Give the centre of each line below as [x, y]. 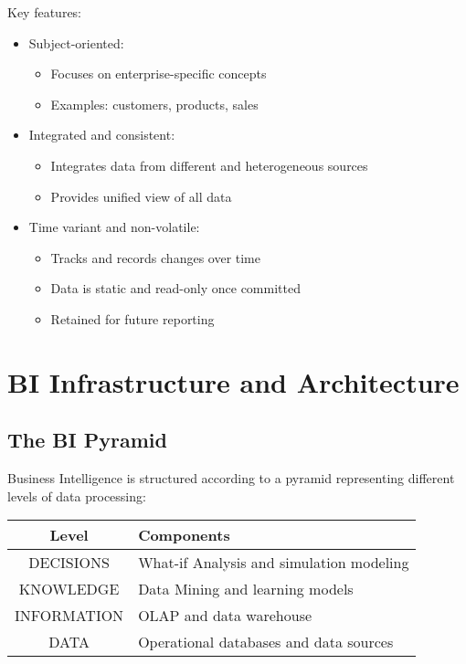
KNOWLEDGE [69, 589]
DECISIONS [69, 563]
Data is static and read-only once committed [175, 288]
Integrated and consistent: [102, 135]
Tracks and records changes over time [155, 257]
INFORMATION [69, 616]
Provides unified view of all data [141, 196]
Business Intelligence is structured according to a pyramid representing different [231, 478]
